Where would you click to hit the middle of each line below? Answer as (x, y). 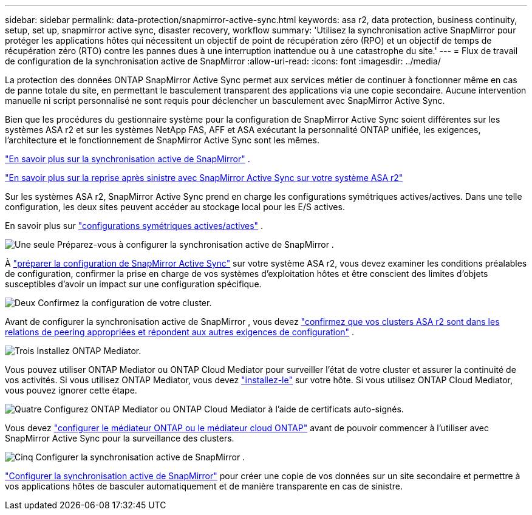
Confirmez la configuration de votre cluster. (125, 303)
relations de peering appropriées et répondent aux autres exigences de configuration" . (180, 332)
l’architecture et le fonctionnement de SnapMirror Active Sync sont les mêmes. (162, 140)
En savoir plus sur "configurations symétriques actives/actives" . (134, 226)
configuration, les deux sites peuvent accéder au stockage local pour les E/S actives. (175, 207)
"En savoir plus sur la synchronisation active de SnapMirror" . (128, 159)
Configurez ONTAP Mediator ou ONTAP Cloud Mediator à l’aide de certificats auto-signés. (224, 409)
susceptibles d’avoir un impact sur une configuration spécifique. (133, 284)
